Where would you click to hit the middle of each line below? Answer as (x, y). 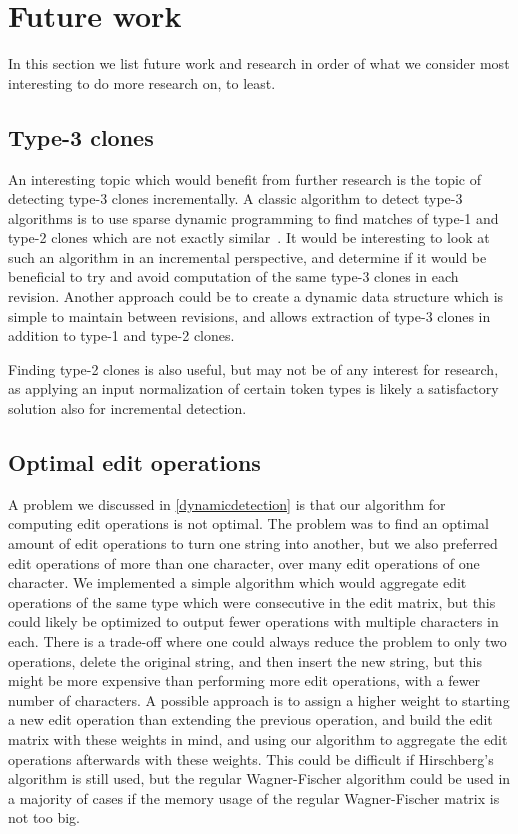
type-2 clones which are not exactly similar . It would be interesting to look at (249, 237)
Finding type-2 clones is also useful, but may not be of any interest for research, (253, 368)
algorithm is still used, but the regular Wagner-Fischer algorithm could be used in (259, 778)
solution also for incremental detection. (127, 408)
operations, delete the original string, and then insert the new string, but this (245, 660)
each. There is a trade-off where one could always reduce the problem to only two (257, 641)
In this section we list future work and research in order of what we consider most (259, 63)
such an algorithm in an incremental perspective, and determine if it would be (247, 256)
